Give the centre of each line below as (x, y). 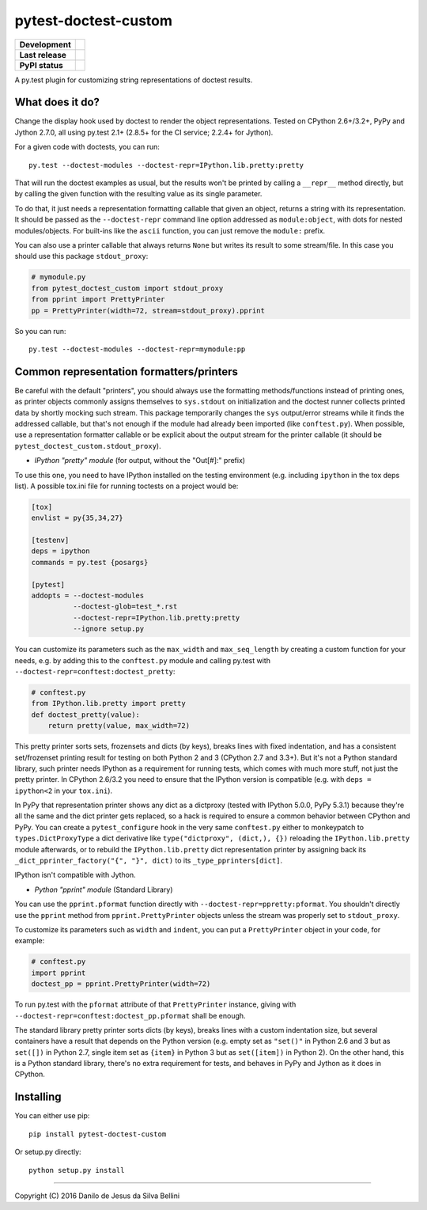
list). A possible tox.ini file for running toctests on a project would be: (127, 486)
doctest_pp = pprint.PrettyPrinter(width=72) (121, 984)
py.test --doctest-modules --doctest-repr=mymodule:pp (137, 349)
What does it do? (57, 102)
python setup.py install (77, 1170)
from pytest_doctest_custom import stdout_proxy (127, 288)
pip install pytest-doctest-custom (98, 1134)
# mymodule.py (59, 277)
